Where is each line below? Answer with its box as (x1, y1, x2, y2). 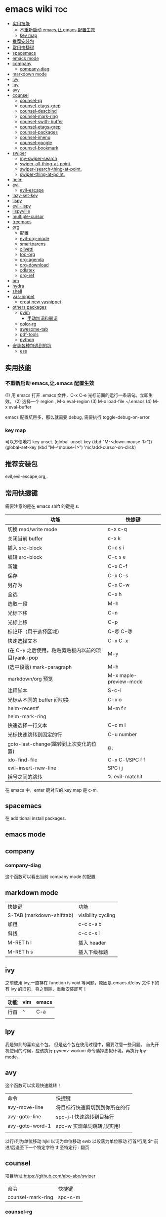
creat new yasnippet (19, 299, 62, 305)
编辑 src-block (7, 553, 42, 560)
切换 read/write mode (7, 526, 58, 533)
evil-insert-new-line (7, 764, 57, 771)
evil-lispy (12, 203, 31, 209)
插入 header (78, 940, 106, 947)
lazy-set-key (12, 192, 38, 198)
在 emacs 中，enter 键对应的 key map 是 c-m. (5, 787, 98, 793)
